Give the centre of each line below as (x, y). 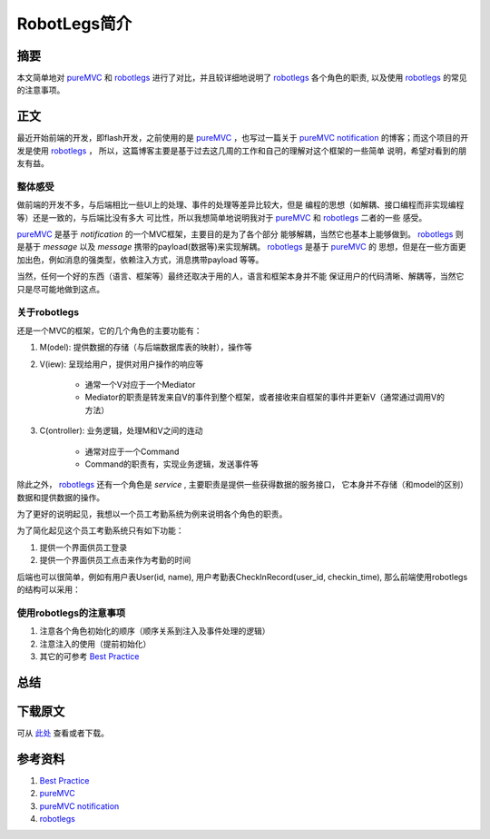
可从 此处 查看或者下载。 (63, 733)
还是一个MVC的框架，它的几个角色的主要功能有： (110, 331)
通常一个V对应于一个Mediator (140, 384)
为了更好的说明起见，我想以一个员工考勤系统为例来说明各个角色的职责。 (152, 514)
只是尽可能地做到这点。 (60, 289)
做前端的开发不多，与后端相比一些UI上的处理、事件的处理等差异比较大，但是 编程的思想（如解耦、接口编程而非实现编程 (240, 205)
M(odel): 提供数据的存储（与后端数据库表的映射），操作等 (146, 347)
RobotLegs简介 (74, 24)
